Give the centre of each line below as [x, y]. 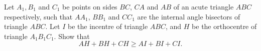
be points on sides [90, 6]
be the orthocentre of [224, 26]
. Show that [72, 36]
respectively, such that [38, 16]
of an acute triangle [204, 6]
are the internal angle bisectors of [189, 16]
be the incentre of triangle [108, 26]
